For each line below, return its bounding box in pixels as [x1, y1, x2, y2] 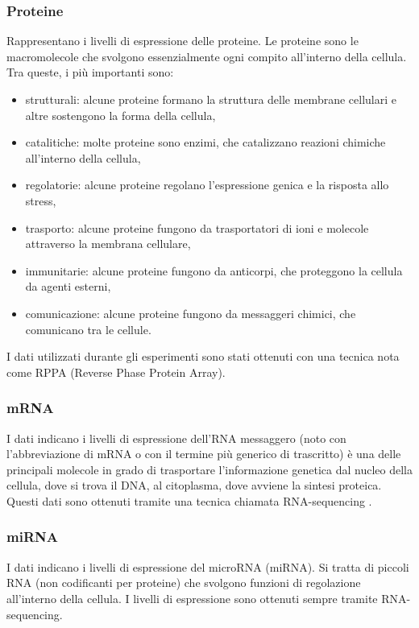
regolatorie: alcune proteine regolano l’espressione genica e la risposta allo [25, 176, 389, 193]
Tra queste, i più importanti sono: [6, 64, 174, 81]
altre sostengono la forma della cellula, [25, 106, 216, 123]
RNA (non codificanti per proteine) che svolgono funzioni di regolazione [6, 574, 361, 591]
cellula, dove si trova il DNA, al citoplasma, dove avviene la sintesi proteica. [6, 477, 382, 494]
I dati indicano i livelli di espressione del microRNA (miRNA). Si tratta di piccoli [6, 558, 409, 575]
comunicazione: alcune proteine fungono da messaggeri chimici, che [25, 304, 356, 321]
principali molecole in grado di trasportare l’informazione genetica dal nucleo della [6, 461, 413, 477]
